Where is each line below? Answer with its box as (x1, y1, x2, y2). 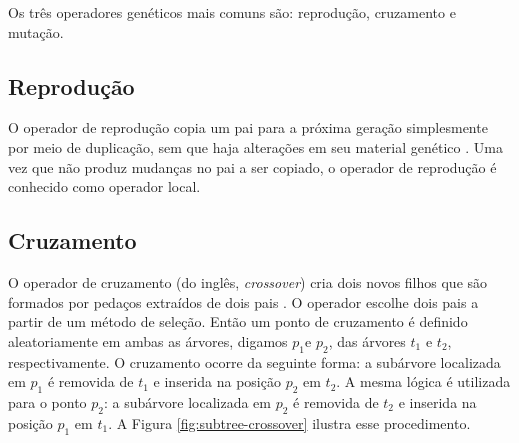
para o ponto (8, 391, 87, 412)
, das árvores (328, 330, 406, 351)
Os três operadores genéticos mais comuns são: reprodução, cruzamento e (8, 2, 456, 22)
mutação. (8, 21, 64, 42)
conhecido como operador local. (8, 176, 201, 197)
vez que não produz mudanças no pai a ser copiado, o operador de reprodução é (8, 156, 497, 177)
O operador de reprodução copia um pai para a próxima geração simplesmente (8, 117, 488, 138)
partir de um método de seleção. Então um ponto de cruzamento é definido (8, 311, 468, 332)
